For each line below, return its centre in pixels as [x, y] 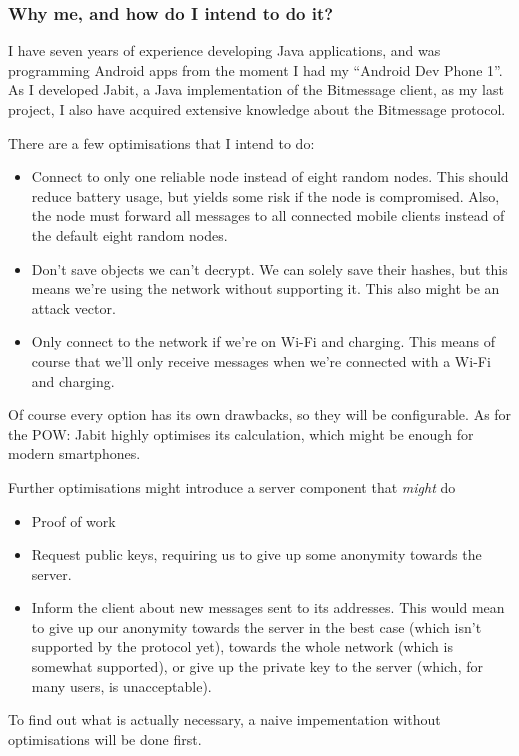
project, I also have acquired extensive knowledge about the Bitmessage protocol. [257, 109]
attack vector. [73, 307]
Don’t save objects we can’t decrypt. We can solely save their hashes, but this [269, 268]
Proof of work [73, 520]
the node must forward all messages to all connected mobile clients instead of [268, 215]
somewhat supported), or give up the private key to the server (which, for [257, 666]
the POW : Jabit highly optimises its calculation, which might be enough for [241, 433]
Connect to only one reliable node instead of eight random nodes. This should [270, 176]
